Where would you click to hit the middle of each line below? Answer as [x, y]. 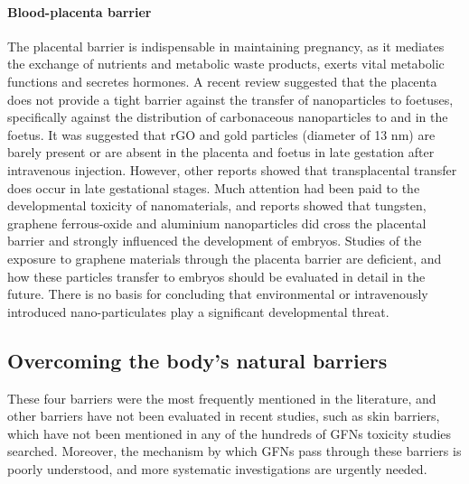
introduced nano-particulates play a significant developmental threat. [198, 311]
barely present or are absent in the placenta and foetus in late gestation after [221, 152]
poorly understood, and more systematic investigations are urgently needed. [217, 468]
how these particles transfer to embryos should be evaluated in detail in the [216, 276]
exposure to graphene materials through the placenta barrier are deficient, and [225, 258]
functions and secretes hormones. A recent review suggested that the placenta [222, 81]
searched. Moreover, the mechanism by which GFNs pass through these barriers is [234, 451]
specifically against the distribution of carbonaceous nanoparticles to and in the [228, 117]
